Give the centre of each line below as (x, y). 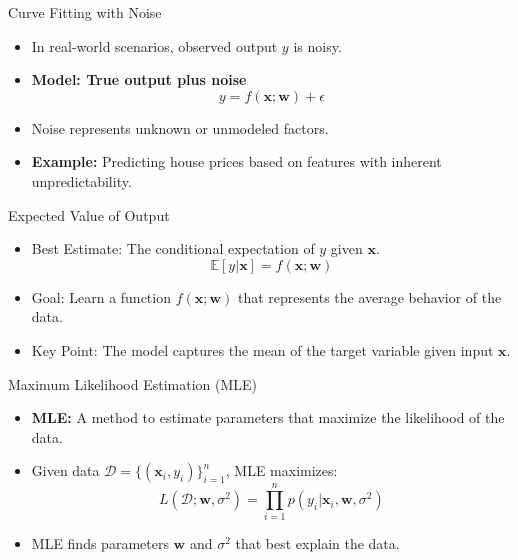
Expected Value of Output (89, 214)
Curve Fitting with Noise (85, 12)
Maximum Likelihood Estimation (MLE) (133, 383)
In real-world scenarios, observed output (154, 45)
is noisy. (317, 45)
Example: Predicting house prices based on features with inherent (236, 161)
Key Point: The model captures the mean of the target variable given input (262, 349)
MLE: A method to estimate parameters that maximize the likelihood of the (268, 417)
